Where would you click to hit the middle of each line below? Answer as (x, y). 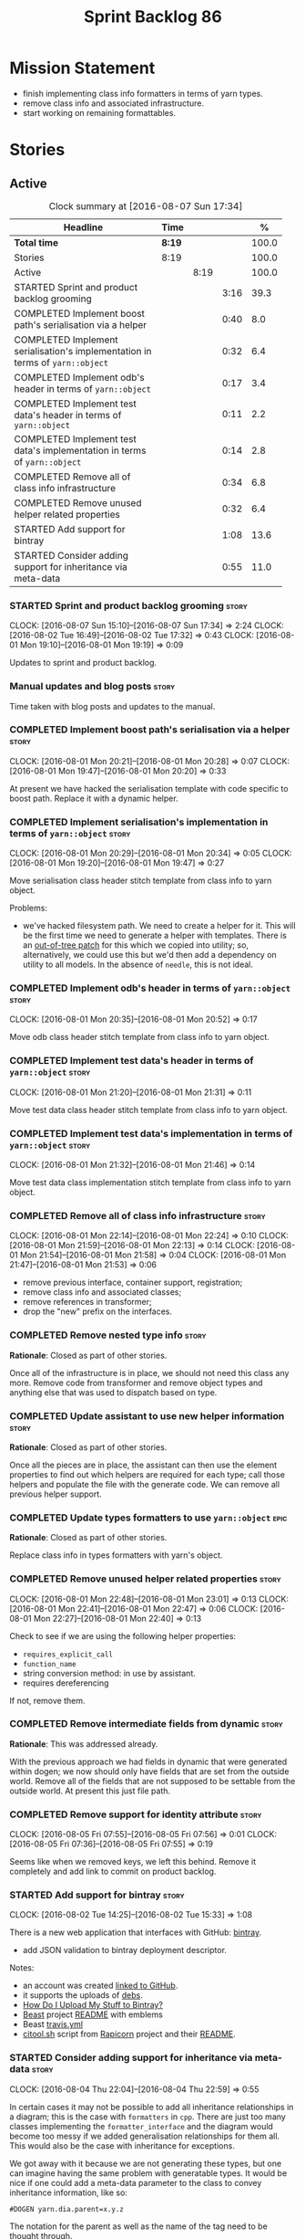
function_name (49, 1664)
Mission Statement (82, 68)
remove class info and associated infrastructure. (113, 103)
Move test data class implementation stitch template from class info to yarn (150, 1183)
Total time (36, 242)
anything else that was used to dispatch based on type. (113, 1392)
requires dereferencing (66, 1683)
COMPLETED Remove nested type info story (108, 1335)
